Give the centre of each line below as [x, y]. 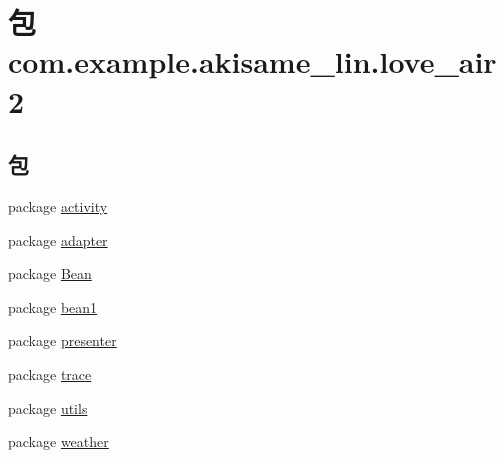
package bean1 [53, 306]
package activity [58, 205]
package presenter [62, 340]
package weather [58, 441]
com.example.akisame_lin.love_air [252, 61]
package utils [48, 407]
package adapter [58, 239]
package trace [50, 373]
